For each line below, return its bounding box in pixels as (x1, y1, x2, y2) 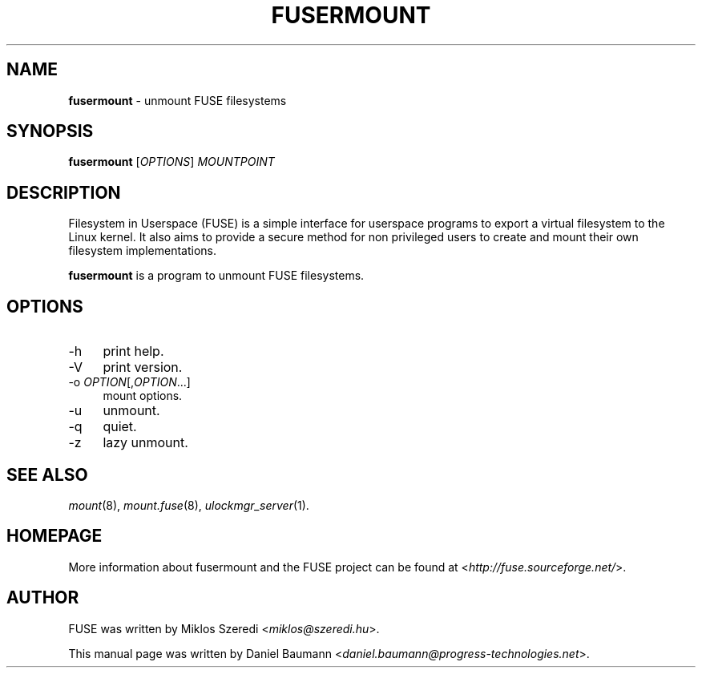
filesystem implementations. (68, 244, 217, 258)
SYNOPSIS (6, 121, 94, 142)
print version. (103, 359, 183, 376)
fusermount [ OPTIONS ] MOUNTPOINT (68, 155, 275, 169)
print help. (103, 343, 164, 360)
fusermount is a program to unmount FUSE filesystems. (68, 268, 365, 283)
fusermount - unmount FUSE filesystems (68, 93, 287, 107)
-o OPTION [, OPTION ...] (68, 375, 191, 389)
